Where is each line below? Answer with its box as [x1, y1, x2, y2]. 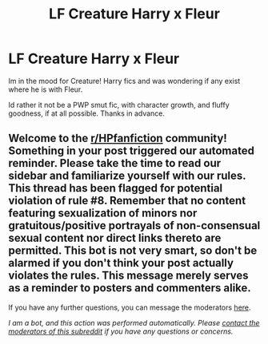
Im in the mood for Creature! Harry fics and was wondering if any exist [8, 76, 241, 85]
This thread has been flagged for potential [8, 181, 223, 196]
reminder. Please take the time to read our [8, 156, 222, 170]
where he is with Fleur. [8, 85, 83, 94]
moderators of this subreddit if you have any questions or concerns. [8, 326, 234, 336]
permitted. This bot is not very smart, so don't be [8, 244, 258, 258]
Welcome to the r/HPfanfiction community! [8, 132, 228, 145]
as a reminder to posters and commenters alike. [8, 281, 252, 295]
